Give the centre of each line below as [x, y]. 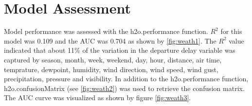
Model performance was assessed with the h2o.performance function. [106, 31]
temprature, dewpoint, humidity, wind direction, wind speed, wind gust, [111, 69]
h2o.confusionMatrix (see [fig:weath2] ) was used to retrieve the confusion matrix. [124, 88]
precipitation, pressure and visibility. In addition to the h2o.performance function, [126, 79]
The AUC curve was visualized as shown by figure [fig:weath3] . [98, 98]
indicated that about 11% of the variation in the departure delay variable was [120, 50]
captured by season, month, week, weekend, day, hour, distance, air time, [113, 59]
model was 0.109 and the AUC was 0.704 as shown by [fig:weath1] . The [110, 40]
